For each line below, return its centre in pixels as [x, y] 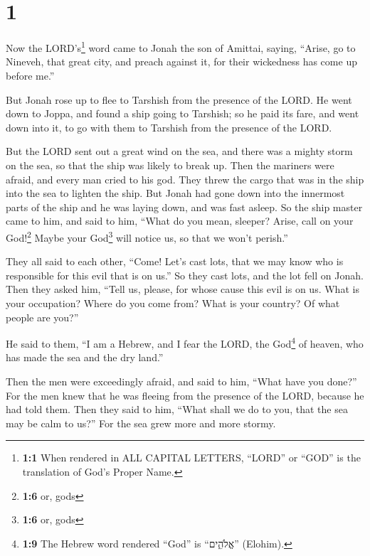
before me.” [30, 75]
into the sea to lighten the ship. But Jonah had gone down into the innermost [175, 193]
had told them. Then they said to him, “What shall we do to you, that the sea [177, 409]
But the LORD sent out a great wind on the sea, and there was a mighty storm [179, 151]
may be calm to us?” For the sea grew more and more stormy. [141, 423]
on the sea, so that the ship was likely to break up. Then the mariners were [170, 165]
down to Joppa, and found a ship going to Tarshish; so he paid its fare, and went [183, 113]
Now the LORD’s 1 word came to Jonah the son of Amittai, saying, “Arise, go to [181, 47]
